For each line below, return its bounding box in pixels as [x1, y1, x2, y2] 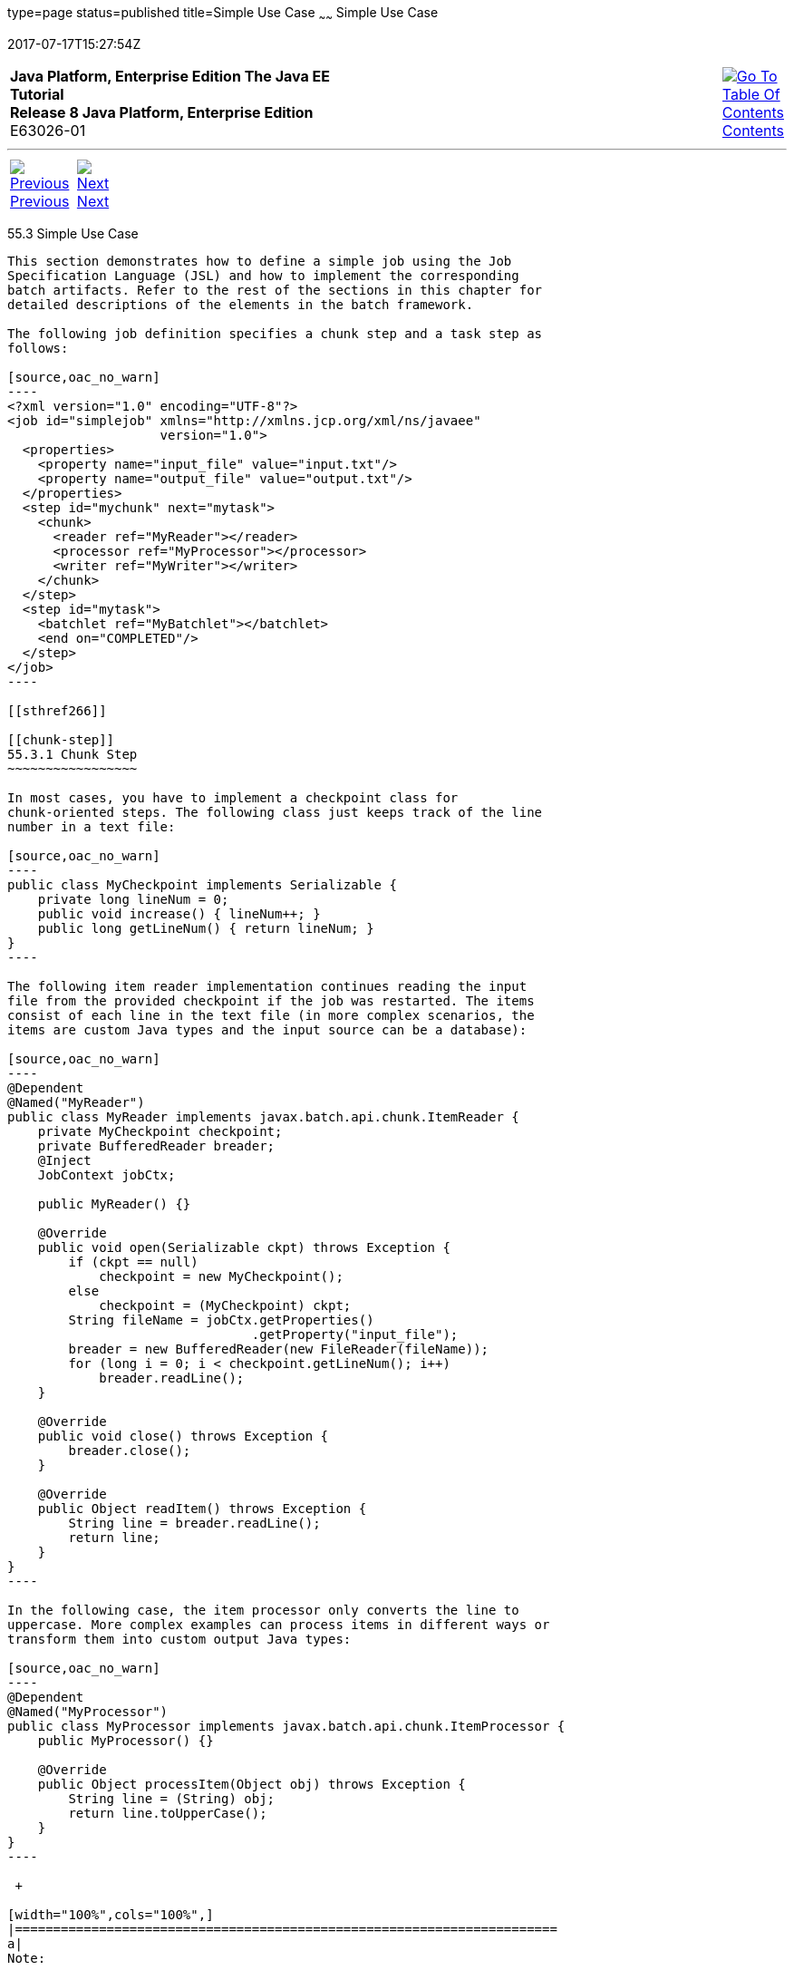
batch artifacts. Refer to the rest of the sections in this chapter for [7, 282, 543, 297]
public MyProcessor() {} [37, 1732, 214, 1748]
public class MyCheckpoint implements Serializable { [7, 877, 397, 892]
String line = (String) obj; [68, 1790, 276, 1806]
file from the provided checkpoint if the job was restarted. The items [7, 993, 535, 1008]
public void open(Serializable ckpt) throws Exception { [37, 1239, 450, 1255]
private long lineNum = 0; [37, 891, 229, 907]
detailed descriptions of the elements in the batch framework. [7, 296, 474, 312]
